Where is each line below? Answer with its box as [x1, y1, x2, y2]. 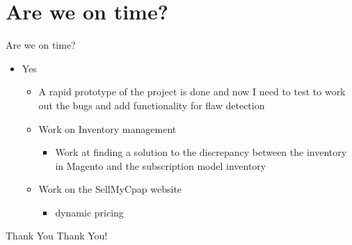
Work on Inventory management [38, 121, 177, 136]
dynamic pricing [55, 205, 124, 219]
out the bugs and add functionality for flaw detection [38, 97, 265, 112]
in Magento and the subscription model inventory [55, 158, 266, 173]
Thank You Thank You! [6, 228, 108, 243]
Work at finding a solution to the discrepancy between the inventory [55, 145, 347, 159]
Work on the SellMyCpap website [38, 182, 182, 196]
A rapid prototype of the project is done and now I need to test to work [38, 84, 346, 99]
